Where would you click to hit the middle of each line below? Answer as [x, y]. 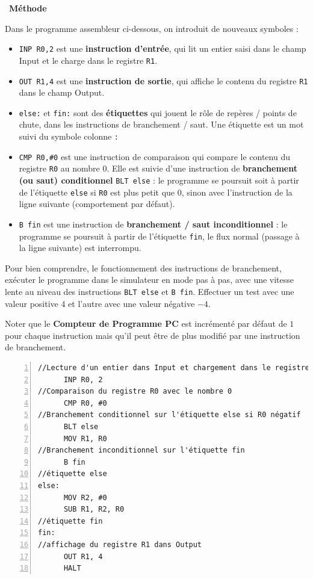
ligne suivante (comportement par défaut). [97, 204]
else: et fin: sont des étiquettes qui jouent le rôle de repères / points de [158, 112]
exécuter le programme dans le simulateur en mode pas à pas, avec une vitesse [150, 280]
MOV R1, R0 [85, 438]
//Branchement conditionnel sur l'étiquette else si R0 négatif [169, 415]
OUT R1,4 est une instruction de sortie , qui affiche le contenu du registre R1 [163, 80]
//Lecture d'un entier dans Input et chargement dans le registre [174, 368]
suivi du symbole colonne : [69, 136]
